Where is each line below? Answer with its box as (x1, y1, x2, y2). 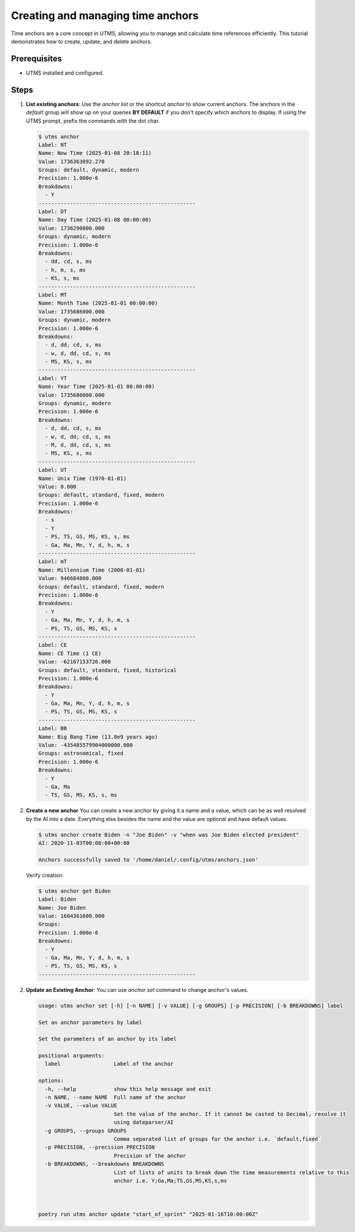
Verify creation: (26, 872, 64, 879)
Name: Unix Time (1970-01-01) (38, 475, 127, 482)
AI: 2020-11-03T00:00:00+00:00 (38, 840, 130, 847)
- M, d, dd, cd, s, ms (45, 441, 111, 448)
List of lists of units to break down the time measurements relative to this (113, 1169, 350, 1176)
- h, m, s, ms (45, 266, 86, 273)
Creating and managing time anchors (11, 9, 199, 22)
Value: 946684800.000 (38, 575, 102, 582)
